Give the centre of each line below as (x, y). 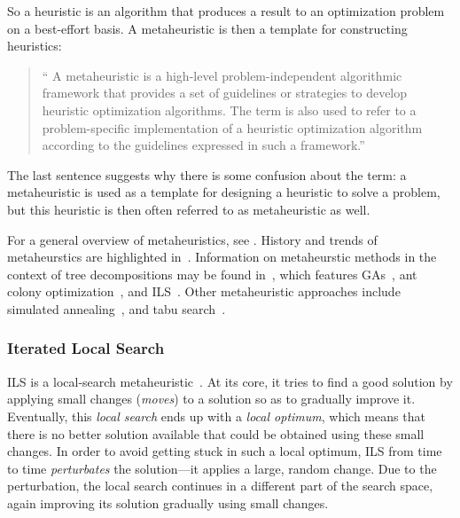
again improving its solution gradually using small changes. (168, 502)
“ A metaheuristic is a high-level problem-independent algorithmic (222, 75)
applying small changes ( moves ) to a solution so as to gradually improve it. (211, 399)
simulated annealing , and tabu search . (117, 308)
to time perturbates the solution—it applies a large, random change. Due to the (222, 468)
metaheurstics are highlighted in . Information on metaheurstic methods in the (222, 257)
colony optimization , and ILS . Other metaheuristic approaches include (204, 291)
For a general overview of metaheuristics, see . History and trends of (192, 239)
